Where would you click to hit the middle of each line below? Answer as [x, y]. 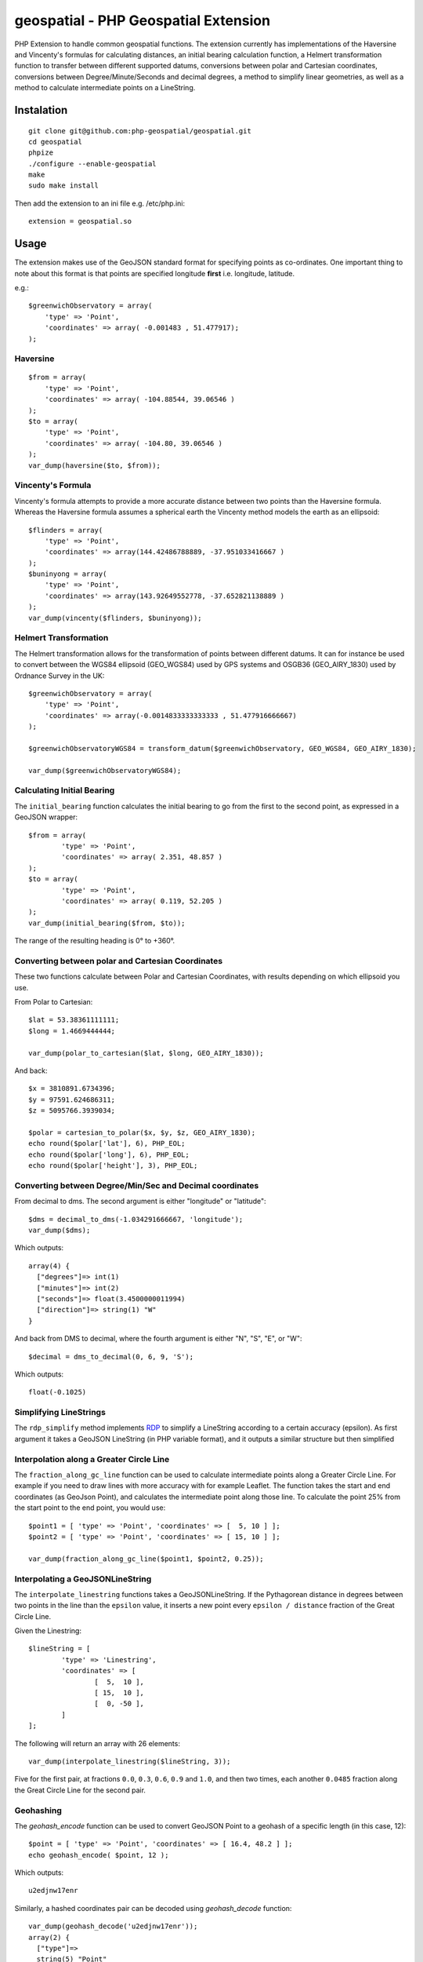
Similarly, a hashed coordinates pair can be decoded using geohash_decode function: [153, 1908]
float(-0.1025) [58, 1392]
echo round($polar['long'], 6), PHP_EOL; [109, 1154]
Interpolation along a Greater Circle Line [92, 1459]
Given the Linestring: [48, 1631]
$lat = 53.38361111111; [74, 1020]
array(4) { [49, 1266]
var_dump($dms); [60, 1231]
